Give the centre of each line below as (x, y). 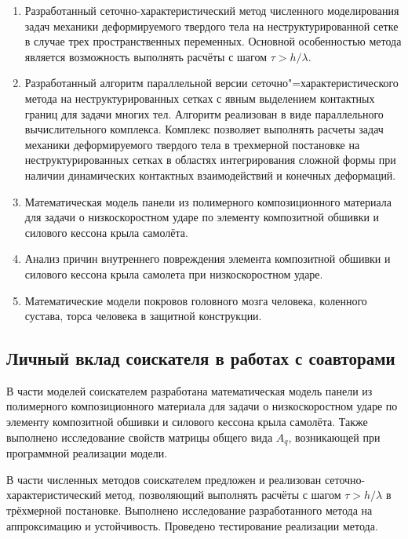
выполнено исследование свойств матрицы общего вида (140, 437)
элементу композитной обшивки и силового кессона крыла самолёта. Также (187, 422)
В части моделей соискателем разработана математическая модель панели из (189, 390)
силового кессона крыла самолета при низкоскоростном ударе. (174, 273)
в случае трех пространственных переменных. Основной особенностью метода (213, 41)
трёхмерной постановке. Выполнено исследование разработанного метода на (189, 510)
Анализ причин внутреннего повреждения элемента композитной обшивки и (208, 259)
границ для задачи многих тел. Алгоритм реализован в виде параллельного (204, 113)
